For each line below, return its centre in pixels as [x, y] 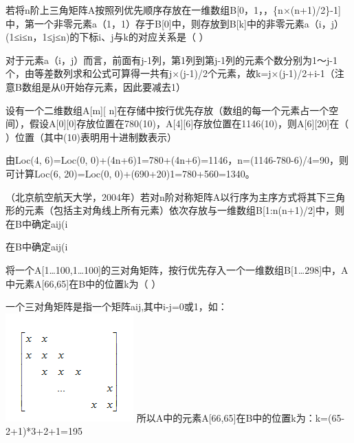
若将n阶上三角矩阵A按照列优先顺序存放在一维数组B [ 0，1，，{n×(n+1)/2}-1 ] [173, 10]
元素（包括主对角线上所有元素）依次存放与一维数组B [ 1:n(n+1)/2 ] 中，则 [184, 210]
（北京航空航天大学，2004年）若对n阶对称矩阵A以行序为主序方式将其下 [166, 196]
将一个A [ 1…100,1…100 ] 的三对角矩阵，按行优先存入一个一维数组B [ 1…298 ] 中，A [177, 269]
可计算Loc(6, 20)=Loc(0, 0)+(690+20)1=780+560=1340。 [130, 173]
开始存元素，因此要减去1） [125, 86]
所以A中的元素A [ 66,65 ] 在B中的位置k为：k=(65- [241, 417]
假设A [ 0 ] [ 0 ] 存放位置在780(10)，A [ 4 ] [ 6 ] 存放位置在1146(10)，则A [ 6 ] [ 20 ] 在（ [189, 123]
